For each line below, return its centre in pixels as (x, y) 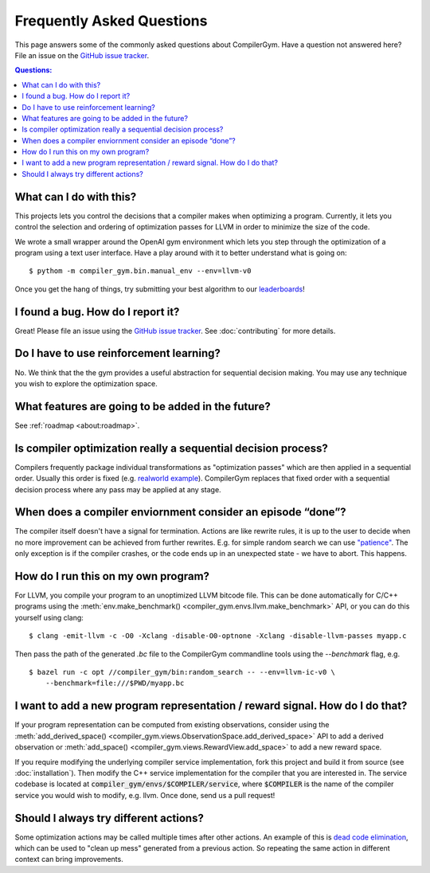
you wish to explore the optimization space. (86, 383)
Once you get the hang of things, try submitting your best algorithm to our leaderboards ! (160, 289)
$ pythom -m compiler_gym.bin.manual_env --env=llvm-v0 (140, 271)
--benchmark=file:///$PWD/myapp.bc (115, 683)
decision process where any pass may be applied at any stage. (118, 489)
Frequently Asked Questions (111, 21)
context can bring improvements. (69, 859)
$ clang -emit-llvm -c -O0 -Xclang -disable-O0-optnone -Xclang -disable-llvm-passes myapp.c (218, 636)
